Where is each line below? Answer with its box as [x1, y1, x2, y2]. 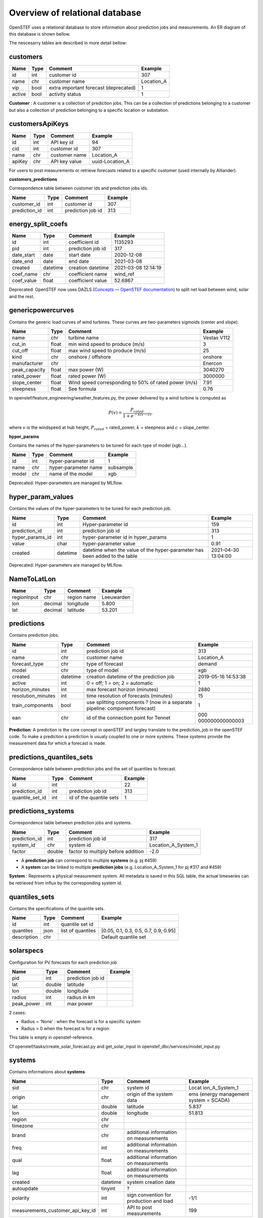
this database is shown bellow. [9, 31, 71, 37]
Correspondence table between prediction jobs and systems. [9, 820, 132, 826]
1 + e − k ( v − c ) [122, 412, 151, 419]
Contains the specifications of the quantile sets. [9, 905, 105, 911]
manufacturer [12, 360, 43, 366]
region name [67, 593, 96, 600]
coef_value [12, 277, 37, 284]
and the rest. [9, 293, 35, 299]
